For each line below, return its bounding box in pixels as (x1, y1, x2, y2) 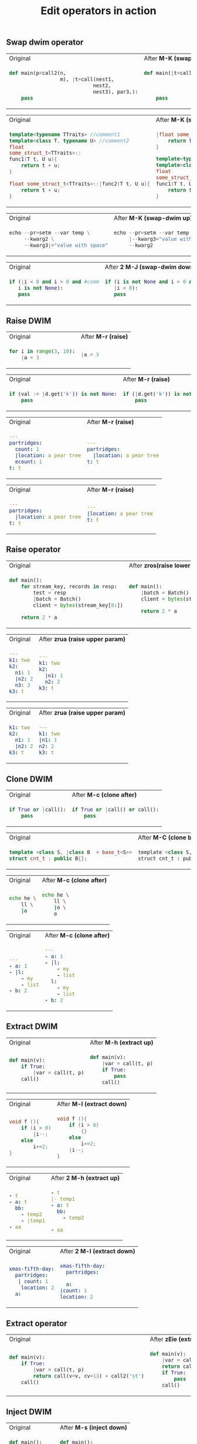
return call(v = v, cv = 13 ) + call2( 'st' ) (33, 1372, 145, 1379)
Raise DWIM (6, 316, 52, 326)
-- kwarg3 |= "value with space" (23, 242, 108, 249)
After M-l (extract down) (56, 1099, 127, 1108)
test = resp (33, 589, 66, 596)
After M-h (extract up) (90, 1038, 154, 1046)
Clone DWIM (6, 774, 53, 784)
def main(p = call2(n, (9, 69, 66, 76)
